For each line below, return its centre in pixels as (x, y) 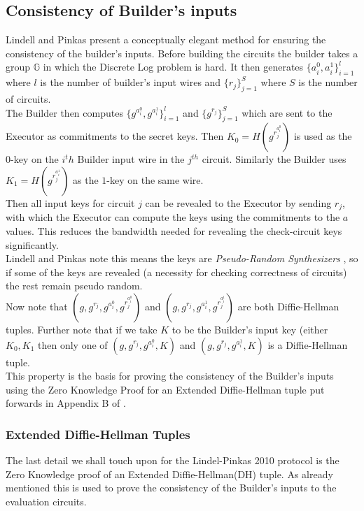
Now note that (37, 306)
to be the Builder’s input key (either (250, 329)
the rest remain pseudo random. (74, 286)
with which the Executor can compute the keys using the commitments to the (173, 217)
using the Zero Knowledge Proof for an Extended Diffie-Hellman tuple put (165, 389)
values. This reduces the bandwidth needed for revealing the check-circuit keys (174, 231)
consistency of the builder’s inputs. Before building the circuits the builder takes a (182, 53)
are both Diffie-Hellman (288, 306)
